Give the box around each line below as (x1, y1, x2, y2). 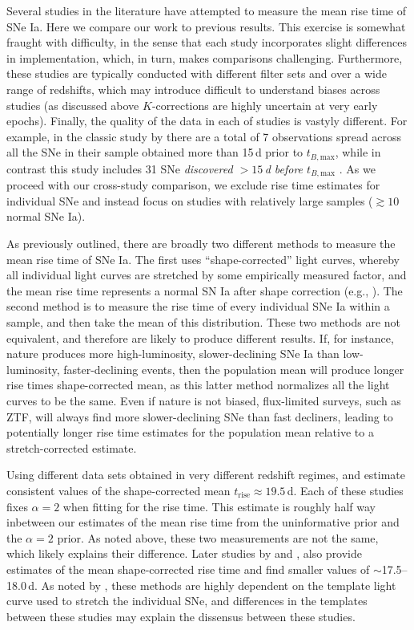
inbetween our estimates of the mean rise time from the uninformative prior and (6, 514, 400, 530)
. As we (339, 160, 376, 177)
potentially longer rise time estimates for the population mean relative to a (6, 424, 374, 441)
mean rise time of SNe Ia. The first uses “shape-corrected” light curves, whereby (6, 250, 400, 267)
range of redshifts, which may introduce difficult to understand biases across (6, 80, 380, 97)
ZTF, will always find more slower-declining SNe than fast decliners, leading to (6, 408, 393, 425)
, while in (335, 144, 381, 161)
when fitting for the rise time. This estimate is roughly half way (62, 498, 376, 514)
